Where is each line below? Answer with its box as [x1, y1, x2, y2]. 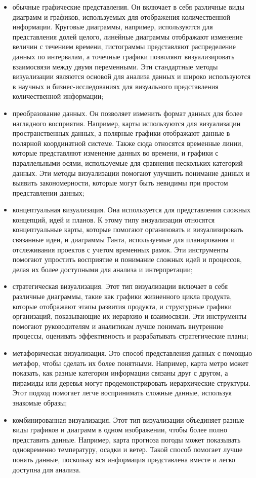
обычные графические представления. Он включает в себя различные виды [12, 2, 244, 12]
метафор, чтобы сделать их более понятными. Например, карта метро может [12, 357, 249, 368]
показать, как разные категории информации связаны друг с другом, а [12, 367, 228, 378]
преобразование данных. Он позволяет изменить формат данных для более [12, 107, 243, 118]
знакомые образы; [12, 397, 67, 408]
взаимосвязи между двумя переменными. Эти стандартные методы [12, 61, 218, 71]
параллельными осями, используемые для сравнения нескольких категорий [12, 157, 243, 168]
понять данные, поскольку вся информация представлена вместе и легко [12, 454, 235, 464]
